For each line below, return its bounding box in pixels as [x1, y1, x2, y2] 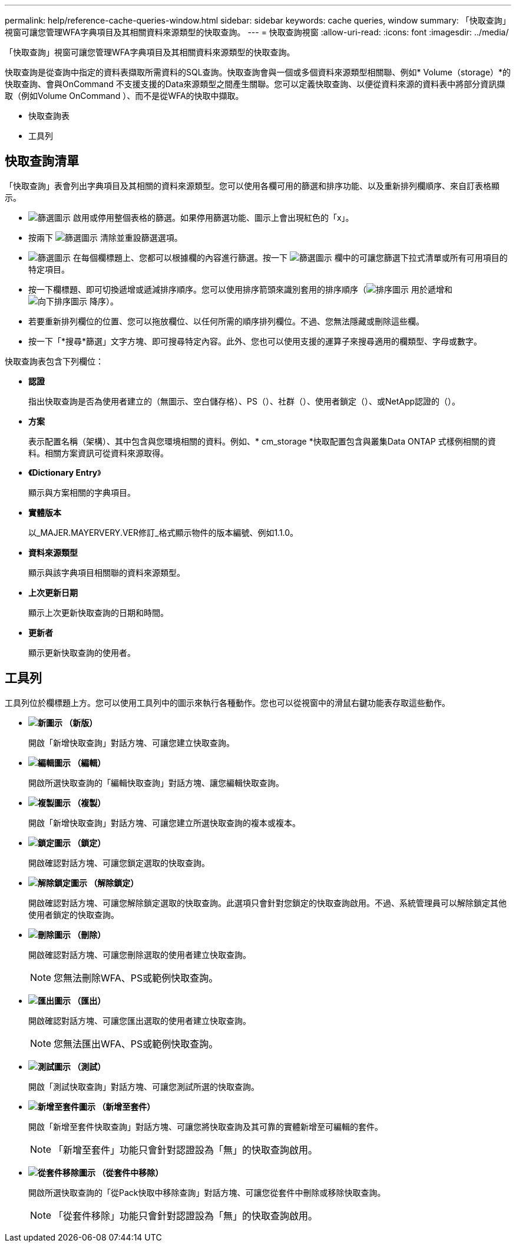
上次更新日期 [28, 587, 78, 598]
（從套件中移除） [97, 1167, 164, 1178]
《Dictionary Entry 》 [28, 467, 101, 477]
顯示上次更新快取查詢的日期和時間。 [28, 607, 168, 618]
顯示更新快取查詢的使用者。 [28, 647, 135, 658]
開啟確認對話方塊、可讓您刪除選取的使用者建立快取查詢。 [28, 949, 251, 960]
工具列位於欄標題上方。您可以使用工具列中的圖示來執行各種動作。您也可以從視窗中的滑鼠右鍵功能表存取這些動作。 [5, 697, 450, 708]
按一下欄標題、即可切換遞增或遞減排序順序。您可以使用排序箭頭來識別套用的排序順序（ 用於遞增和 [28, 284, 452, 294]
